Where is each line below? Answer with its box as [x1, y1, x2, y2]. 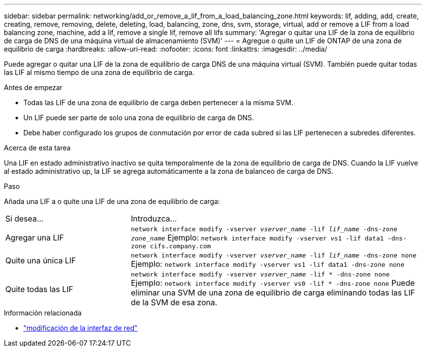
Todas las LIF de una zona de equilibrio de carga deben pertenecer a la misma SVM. [23, 98, 293, 107]
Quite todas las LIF [5, 284, 73, 294]
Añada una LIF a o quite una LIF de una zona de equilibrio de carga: [4, 197, 220, 205]
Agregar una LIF [5, 233, 64, 242]
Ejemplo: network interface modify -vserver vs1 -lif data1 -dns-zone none [131, 259, 405, 269]
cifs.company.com [150, 242, 211, 250]
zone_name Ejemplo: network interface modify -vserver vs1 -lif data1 [131, 233, 384, 242]
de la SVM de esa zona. [131, 297, 217, 307]
